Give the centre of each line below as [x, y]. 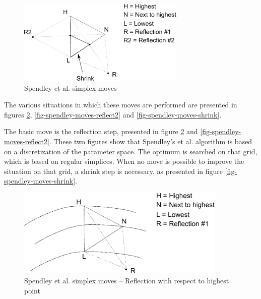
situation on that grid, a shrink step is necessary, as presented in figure [114, 171]
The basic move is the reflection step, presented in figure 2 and [101, 131]
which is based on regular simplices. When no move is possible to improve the [124, 161]
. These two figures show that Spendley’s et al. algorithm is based [151, 141]
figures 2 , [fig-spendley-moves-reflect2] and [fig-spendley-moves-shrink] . [113, 114]
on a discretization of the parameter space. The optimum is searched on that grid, [131, 151]
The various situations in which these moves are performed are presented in [121, 105]
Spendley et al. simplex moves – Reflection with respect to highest [127, 281]
